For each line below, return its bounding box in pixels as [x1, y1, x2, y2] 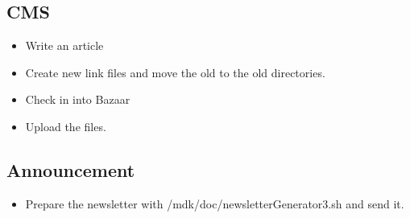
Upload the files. [25, 117, 106, 134]
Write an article [25, 37, 104, 54]
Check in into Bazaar [25, 91, 130, 108]
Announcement [6, 157, 135, 182]
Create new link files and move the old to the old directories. [25, 64, 325, 80]
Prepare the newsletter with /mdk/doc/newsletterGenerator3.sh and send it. [25, 195, 404, 212]
